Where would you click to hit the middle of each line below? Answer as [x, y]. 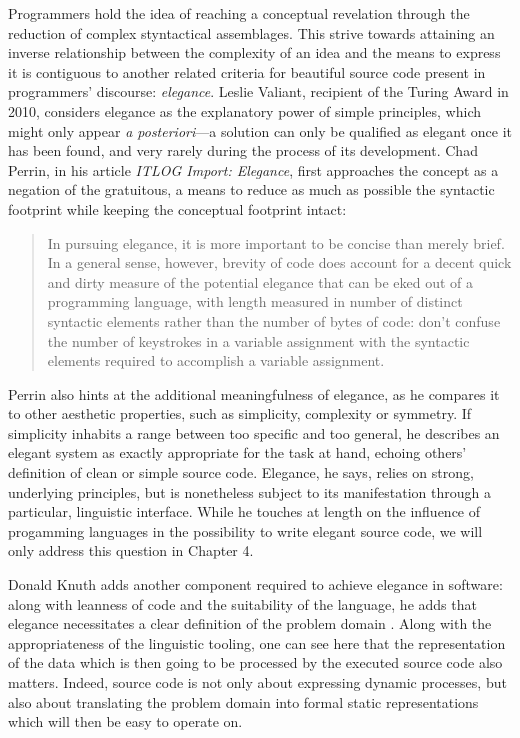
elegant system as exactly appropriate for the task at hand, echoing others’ [237, 452]
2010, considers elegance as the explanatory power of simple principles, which [245, 110]
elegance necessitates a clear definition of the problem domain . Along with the [250, 623]
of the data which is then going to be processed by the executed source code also [255, 662]
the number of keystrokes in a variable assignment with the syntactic [258, 340]
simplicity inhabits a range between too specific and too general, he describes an [254, 432]
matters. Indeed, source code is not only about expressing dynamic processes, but [257, 682]
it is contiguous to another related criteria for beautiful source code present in [247, 71]
